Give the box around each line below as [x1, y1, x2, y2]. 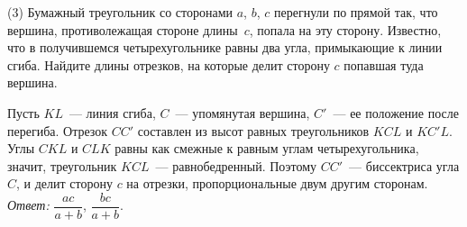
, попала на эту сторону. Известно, [249, 20, 442, 39]
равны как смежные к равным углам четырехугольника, [114, 139, 419, 158]
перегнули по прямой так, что [273, 3, 438, 21]
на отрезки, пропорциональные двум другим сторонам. [126, 174, 428, 193]
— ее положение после [333, 103, 459, 122]
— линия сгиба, [69, 103, 156, 122]
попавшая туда [343, 55, 424, 74]
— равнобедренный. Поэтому [155, 156, 317, 175]
